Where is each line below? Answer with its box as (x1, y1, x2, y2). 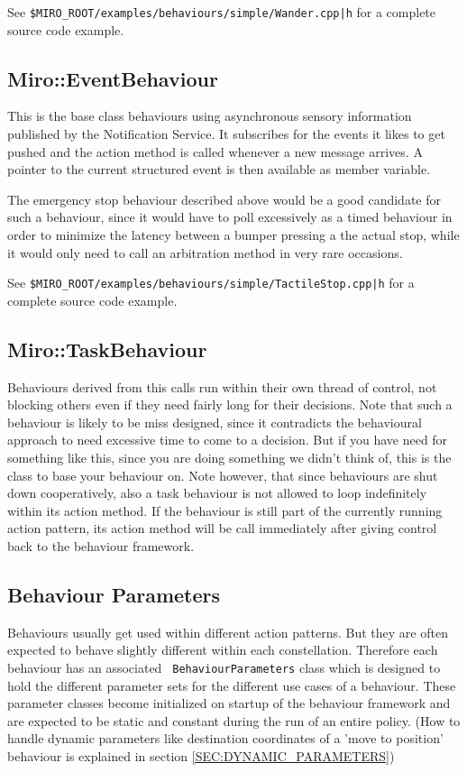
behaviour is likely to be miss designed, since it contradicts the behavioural (7, 412, 422, 431)
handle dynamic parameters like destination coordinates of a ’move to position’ (7, 729, 444, 748)
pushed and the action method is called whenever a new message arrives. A (7, 142, 423, 161)
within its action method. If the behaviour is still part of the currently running (7, 501, 443, 519)
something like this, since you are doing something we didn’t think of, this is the (7, 448, 452, 467)
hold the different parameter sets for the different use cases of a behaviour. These (7, 675, 456, 694)
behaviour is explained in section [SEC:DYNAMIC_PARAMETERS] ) (7, 747, 395, 766)
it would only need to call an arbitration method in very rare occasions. (7, 243, 403, 262)
